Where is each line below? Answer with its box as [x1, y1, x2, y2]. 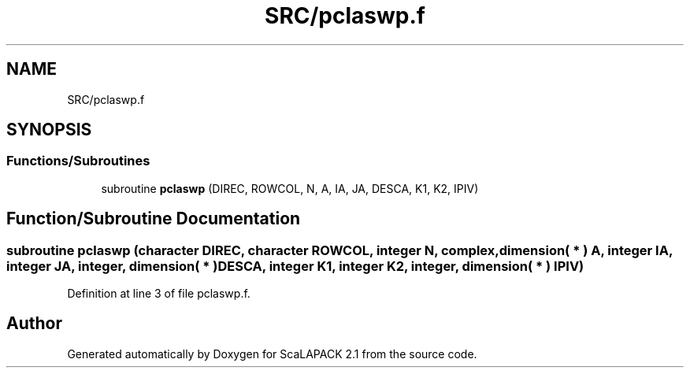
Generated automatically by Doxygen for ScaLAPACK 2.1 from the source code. [67, 346, 477, 361]
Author [6, 313, 62, 334]
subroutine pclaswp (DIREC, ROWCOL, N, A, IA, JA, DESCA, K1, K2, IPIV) [101, 181, 479, 195]
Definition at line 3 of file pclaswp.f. [67, 287, 250, 301]
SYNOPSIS [6, 120, 92, 140]
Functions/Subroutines [6, 153, 150, 169]
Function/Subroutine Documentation [6, 209, 301, 229]
